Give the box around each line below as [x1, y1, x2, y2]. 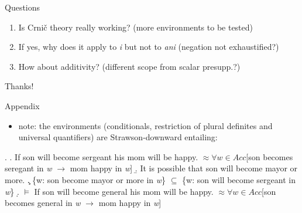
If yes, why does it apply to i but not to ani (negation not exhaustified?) [18, 40, 279, 53]
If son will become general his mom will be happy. [34, 185, 214, 197]
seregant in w [5, 162, 52, 174]
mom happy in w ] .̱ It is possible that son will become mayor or [70, 162, 298, 174]
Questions [5, 1, 40, 13]
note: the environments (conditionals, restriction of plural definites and [18, 119, 273, 131]
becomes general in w [5, 197, 81, 209]
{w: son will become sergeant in [182, 173, 296, 185]
